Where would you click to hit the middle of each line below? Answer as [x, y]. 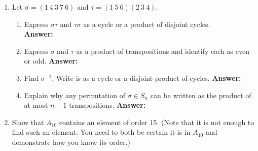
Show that [28, 122]
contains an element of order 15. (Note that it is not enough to [157, 122]
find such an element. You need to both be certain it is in [101, 132]
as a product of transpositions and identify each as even [163, 51]
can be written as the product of [201, 95]
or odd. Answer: [51, 61]
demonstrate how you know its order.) [71, 142]
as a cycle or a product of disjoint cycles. [147, 24]
